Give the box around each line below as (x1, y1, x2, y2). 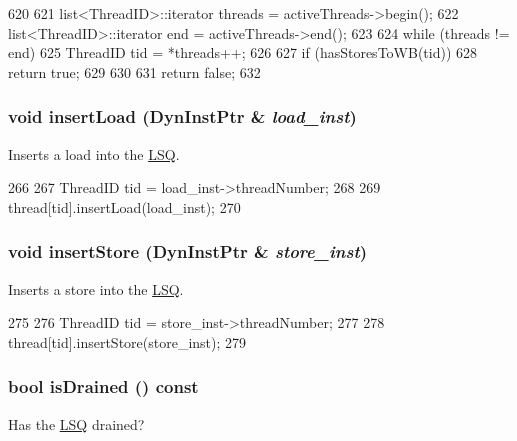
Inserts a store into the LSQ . (8, 278, 184, 299)
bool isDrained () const (8, 374, 199, 399)
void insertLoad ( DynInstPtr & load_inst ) (8, 104, 357, 129)
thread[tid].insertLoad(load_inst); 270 (8, 196, 241, 217)
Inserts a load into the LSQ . (8, 143, 180, 164)
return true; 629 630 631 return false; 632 (8, 61, 261, 82)
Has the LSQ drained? (8, 413, 145, 434)
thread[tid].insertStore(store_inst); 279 (8, 331, 247, 352)
